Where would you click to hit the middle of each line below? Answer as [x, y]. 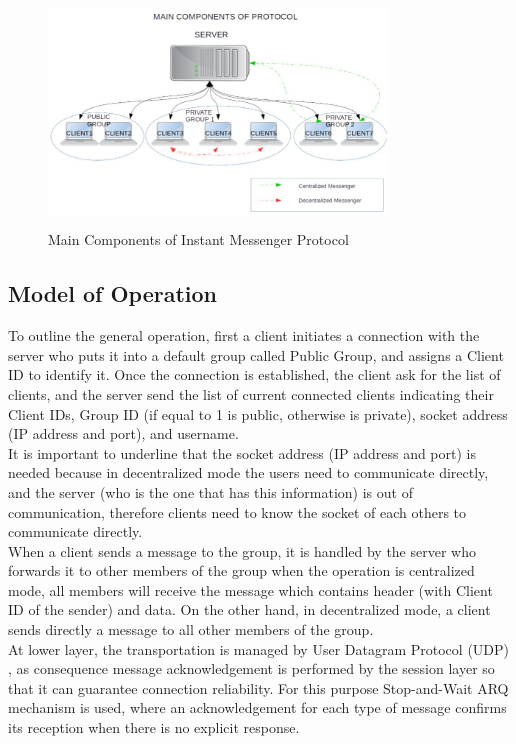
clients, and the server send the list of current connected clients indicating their [251, 393]
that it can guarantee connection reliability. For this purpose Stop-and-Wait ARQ [258, 687]
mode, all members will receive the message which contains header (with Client [250, 589]
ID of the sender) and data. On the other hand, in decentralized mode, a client [249, 609]
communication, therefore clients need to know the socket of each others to [237, 511]
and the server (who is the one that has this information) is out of [210, 491]
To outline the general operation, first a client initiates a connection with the [244, 335]
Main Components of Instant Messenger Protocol [198, 239]
